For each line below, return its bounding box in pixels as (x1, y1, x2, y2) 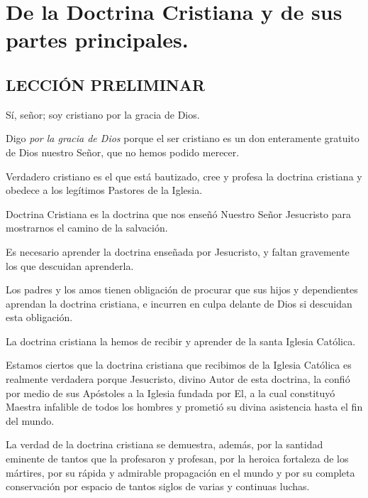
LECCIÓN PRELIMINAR (6, 73, 206, 95)
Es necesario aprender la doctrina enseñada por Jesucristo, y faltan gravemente (6, 244, 350, 259)
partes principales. (6, 25, 189, 54)
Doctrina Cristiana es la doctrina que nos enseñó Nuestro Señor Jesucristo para (6, 206, 351, 221)
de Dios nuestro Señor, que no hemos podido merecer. (6, 144, 240, 159)
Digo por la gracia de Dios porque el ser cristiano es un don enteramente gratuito (6, 131, 359, 146)
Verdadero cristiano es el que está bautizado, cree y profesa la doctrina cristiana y (6, 168, 362, 183)
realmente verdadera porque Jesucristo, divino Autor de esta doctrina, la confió (6, 372, 350, 386)
